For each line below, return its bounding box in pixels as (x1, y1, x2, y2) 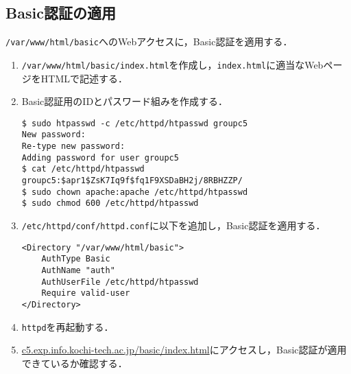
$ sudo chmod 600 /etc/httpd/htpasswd (21, 198, 199, 209)
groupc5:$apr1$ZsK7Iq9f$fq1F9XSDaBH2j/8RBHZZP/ (21, 175, 243, 185)
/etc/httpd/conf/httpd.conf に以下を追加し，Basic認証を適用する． (21, 218, 326, 232)
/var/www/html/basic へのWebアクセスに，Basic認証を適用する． (5, 34, 293, 49)
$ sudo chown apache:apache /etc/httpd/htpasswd (21, 187, 248, 197)
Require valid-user (41, 288, 130, 299)
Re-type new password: (21, 141, 125, 152)
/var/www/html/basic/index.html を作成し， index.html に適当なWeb (21, 57, 324, 71)
